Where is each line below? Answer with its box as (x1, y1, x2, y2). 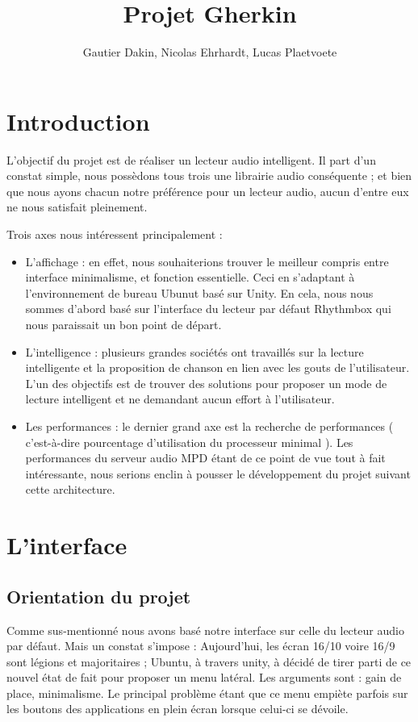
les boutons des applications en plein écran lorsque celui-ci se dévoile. (6, 700, 349, 717)
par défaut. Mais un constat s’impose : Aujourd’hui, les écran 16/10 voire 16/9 (6, 637, 395, 654)
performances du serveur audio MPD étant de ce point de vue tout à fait (25, 449, 386, 466)
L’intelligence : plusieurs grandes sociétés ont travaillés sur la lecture (25, 343, 364, 360)
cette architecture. (25, 481, 115, 498)
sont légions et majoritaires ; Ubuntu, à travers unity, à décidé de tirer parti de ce (6, 653, 412, 670)
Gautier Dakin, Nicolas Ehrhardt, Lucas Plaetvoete (82, 44, 337, 61)
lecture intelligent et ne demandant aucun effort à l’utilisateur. (25, 390, 335, 407)
